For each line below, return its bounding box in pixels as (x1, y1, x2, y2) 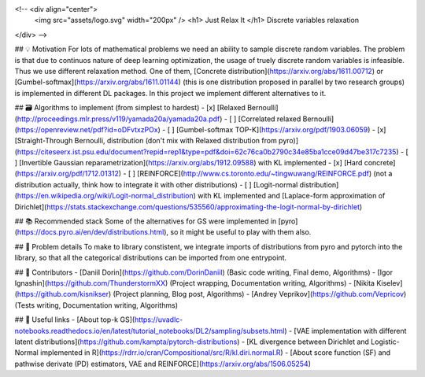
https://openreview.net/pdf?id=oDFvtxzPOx (17, 124, 158, 134)
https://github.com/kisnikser (17, 290, 109, 299)
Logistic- (371, 337, 401, 346)
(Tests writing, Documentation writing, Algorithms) (14, 300, 179, 310)
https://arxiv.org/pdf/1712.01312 (17, 169, 120, 179)
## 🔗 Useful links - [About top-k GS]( (14, 315, 135, 324)
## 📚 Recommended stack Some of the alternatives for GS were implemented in (14, 216, 277, 226)
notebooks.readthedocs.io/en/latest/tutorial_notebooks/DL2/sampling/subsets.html (14, 326, 285, 335)
